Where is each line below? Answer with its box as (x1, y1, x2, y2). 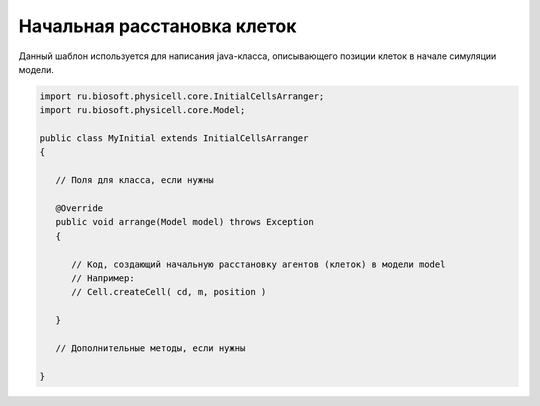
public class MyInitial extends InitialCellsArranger (39, 133, 309, 144)
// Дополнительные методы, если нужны (55, 342, 246, 354)
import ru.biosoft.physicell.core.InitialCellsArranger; (39, 90, 325, 102)
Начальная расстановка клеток (18, 15, 297, 37)
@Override (55, 203, 104, 214)
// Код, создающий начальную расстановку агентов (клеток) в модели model (71, 258, 446, 270)
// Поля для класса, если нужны (55, 175, 214, 186)
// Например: (71, 273, 135, 284)
